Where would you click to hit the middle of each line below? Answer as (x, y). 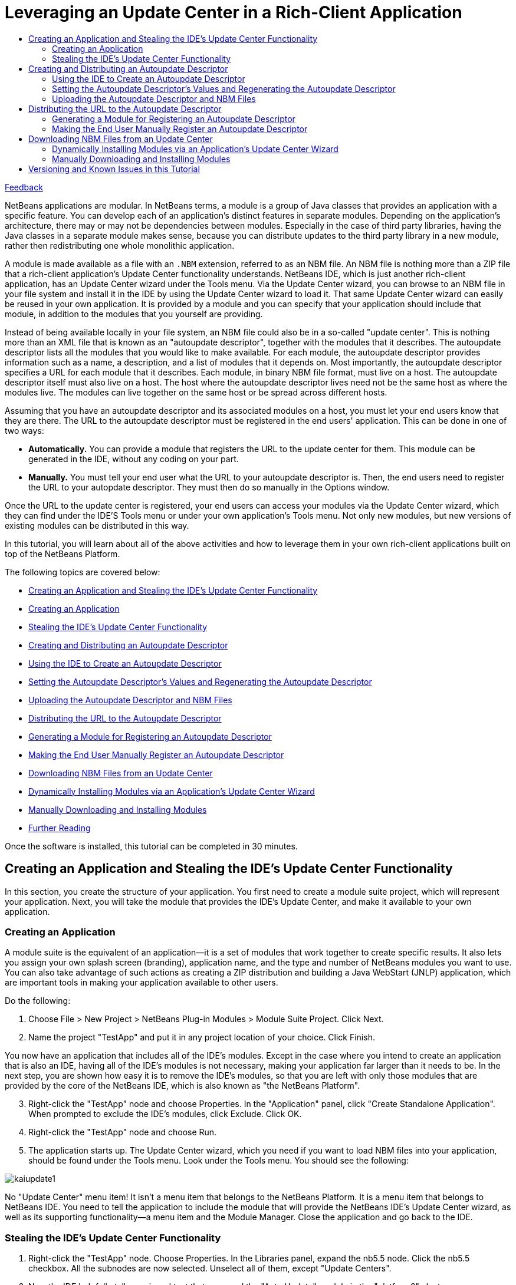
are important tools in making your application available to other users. (142, 983)
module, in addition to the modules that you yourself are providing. (134, 314)
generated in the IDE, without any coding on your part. (134, 459)
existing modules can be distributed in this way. (97, 525)
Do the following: (38, 1001)
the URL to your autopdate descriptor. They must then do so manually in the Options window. (209, 487)
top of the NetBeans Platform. (63, 553)
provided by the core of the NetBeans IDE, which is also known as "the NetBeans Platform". (183, 1086)
